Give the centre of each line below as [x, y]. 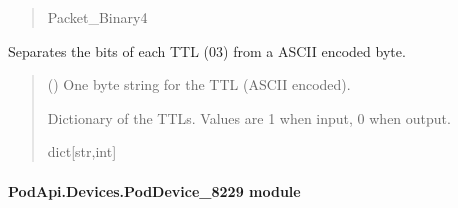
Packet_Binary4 [97, 17]
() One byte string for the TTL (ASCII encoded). [199, 84]
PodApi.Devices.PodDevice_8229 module [154, 190]
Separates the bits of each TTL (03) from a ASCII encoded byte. [207, 50]
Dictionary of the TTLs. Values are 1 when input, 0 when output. [249, 117]
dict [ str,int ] [82, 151]
